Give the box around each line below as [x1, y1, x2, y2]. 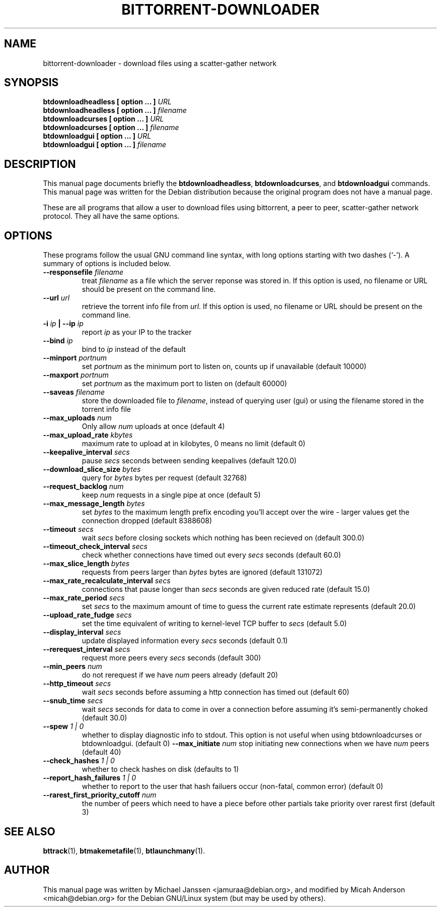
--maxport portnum [43, 371, 109, 380]
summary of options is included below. [43, 259, 171, 268]
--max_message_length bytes [43, 499, 145, 508]
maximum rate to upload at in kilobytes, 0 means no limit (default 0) [82, 439, 306, 448]
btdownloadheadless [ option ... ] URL [43, 97, 172, 106]
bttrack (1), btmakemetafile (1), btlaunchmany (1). [43, 846, 205, 855]
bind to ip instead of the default [82, 345, 186, 354]
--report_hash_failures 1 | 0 [43, 773, 136, 782]
